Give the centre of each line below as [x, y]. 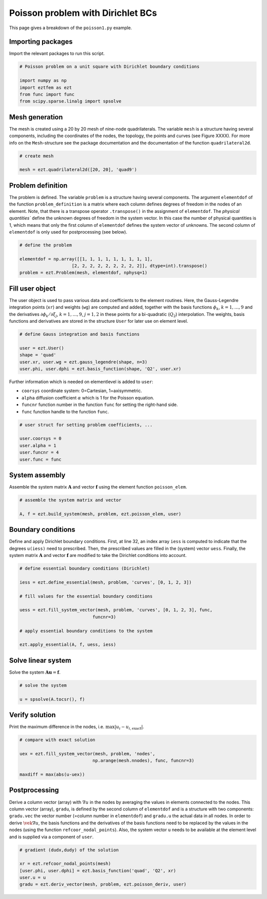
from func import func [47, 94]
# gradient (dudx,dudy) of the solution [69, 850]
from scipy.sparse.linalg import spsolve [70, 101]
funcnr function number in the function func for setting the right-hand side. [100, 405]
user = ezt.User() [42, 348]
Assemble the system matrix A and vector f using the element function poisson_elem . [98, 487]
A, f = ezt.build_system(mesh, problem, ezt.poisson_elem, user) [100, 514]
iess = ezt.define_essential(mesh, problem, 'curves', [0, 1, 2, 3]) [106, 582]
